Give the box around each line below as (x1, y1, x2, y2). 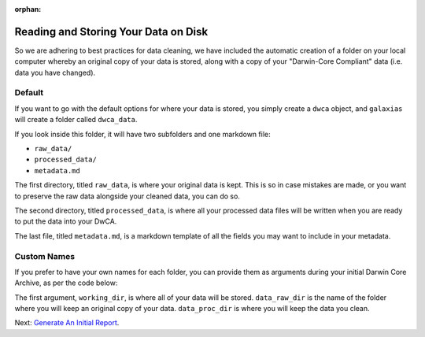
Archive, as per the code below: (14, 278, 118, 287)
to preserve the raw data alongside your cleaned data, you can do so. (14, 191, 240, 201)
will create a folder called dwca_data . (14, 115, 138, 124)
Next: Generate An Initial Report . (14, 318, 120, 328)
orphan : (14, 5, 42, 13)
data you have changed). (14, 68, 96, 77)
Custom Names (14, 250, 75, 261)
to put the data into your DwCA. (14, 217, 117, 226)
